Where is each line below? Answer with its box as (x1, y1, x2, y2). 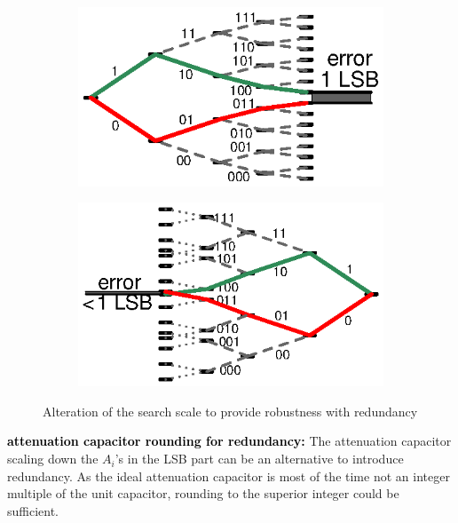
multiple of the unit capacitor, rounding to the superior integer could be (7, 484, 399, 503)
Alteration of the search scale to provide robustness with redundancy (43, 401, 418, 420)
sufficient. (7, 501, 59, 519)
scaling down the (7, 449, 99, 468)
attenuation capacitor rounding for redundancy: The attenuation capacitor (7, 432, 452, 450)
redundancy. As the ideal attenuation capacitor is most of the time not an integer (7, 466, 450, 485)
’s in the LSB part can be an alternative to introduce (114, 449, 404, 468)
